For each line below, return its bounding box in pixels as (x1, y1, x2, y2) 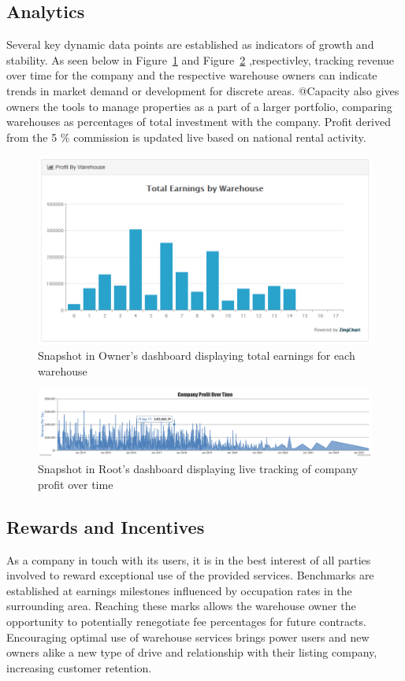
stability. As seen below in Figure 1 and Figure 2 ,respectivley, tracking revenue (6, 51, 395, 68)
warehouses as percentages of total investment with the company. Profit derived (6, 113, 391, 130)
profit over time (38, 476, 113, 492)
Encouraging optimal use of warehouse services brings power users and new (6, 628, 370, 645)
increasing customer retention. (6, 659, 152, 675)
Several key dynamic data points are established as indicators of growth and (6, 36, 374, 53)
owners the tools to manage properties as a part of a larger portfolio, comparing (6, 98, 392, 114)
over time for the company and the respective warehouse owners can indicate (6, 67, 377, 83)
